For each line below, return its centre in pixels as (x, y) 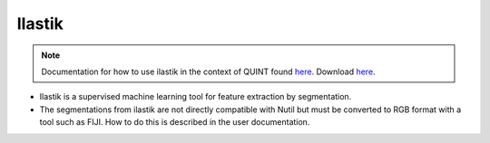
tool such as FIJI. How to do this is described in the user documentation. (175, 122)
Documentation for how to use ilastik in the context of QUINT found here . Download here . (208, 71)
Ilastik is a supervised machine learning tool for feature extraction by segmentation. (196, 97)
